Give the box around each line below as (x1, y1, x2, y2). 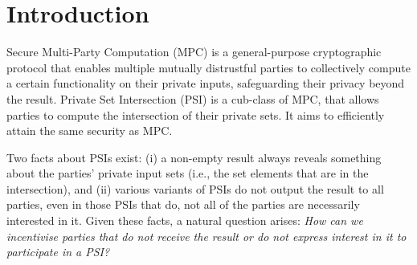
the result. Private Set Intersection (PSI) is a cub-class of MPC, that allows (6, 90, 379, 107)
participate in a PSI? (6, 243, 110, 260)
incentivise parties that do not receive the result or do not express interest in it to (6, 227, 407, 244)
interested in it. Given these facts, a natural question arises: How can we (6, 212, 363, 229)
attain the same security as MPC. (6, 122, 173, 139)
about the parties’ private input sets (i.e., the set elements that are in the (6, 165, 369, 181)
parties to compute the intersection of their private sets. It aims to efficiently (6, 106, 385, 123)
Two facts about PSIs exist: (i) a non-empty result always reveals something (6, 149, 382, 165)
